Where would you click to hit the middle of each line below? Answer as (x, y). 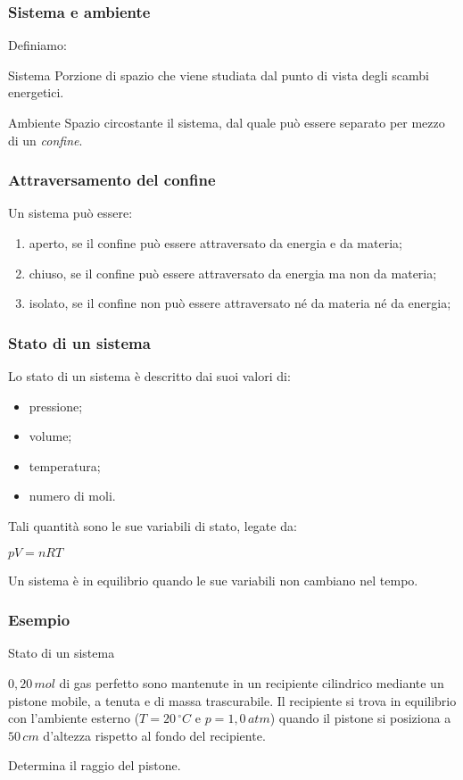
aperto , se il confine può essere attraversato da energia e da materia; (215, 243)
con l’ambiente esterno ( (74, 718)
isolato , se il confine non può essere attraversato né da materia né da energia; (240, 303)
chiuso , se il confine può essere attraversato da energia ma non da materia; (233, 273)
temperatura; (65, 465)
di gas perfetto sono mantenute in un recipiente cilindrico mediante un (252, 682)
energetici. (36, 92)
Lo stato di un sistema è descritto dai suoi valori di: (149, 376)
